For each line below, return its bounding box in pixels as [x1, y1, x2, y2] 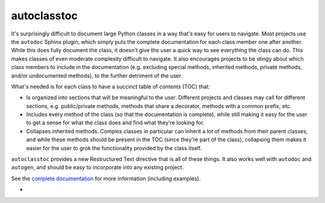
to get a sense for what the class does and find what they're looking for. [26, 119, 205, 126]
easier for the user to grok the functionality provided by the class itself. [26, 144, 202, 151]
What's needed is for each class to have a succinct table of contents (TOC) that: [11, 83, 210, 90]
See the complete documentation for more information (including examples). [11, 175, 201, 182]
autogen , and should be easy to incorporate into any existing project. [11, 164, 184, 171]
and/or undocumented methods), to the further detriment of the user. [11, 72, 183, 79]
